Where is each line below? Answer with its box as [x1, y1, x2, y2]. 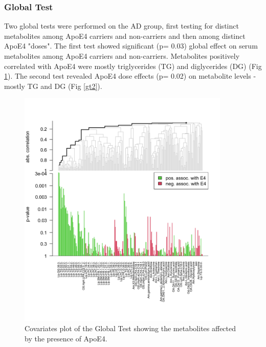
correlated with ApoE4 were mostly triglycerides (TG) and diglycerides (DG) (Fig [4, 60, 262, 71]
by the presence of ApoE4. [25, 333, 107, 343]
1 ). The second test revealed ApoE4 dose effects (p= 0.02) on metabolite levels [4, 71, 251, 81]
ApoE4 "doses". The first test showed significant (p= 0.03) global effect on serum [4, 40, 258, 51]
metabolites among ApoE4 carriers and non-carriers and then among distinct [4, 30, 246, 41]
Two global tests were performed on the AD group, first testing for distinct [4, 20, 239, 31]
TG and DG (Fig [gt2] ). [27, 80, 102, 91]
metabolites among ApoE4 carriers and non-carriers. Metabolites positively [4, 51, 240, 61]
